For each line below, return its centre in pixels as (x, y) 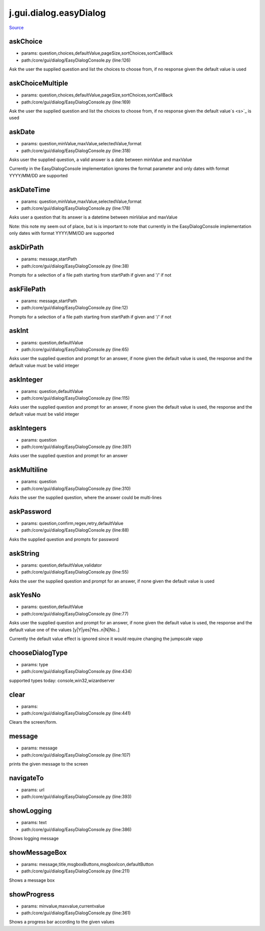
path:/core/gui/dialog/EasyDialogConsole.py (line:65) (75, 349)
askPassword (30, 511)
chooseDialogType (39, 653)
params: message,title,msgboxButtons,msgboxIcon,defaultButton (88, 864)
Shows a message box (32, 880)
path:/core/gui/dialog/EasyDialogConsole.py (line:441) (76, 713)
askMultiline (28, 470)
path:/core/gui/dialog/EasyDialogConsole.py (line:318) (76, 151)
